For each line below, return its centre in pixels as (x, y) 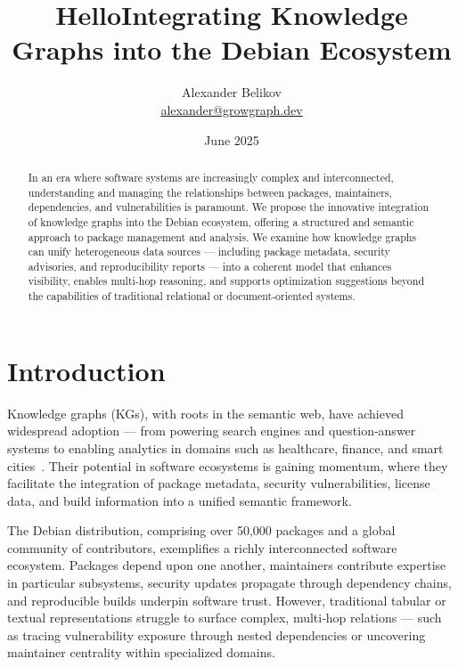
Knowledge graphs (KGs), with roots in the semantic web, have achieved (205, 413)
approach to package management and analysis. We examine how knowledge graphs (222, 236)
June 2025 (232, 139)
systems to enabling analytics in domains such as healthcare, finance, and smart (225, 447)
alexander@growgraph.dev (232, 109)
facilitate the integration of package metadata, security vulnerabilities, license (219, 483)
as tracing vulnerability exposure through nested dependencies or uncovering (217, 634)
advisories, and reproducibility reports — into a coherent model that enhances (210, 266)
